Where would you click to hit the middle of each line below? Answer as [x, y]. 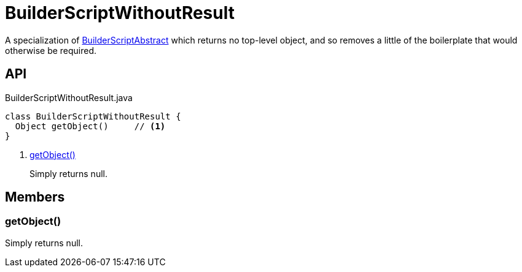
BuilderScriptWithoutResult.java [69, 97]
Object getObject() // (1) [90, 126]
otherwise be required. [51, 50]
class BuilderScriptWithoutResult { [93, 116]
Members [35, 197]
